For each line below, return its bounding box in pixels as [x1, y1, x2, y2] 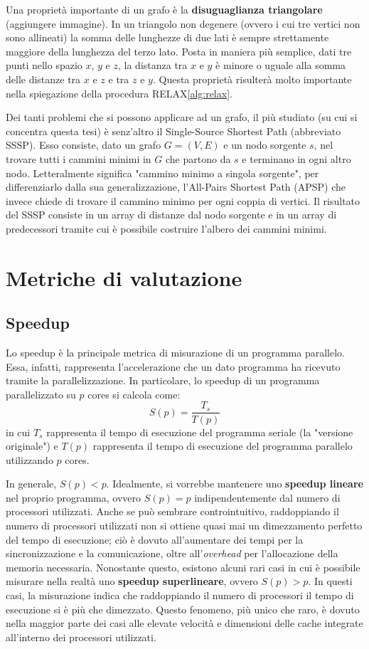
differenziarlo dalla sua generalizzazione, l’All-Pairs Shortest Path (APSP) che [6, 179, 346, 194]
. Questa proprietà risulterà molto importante [152, 71, 352, 86]
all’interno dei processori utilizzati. [6, 629, 156, 644]
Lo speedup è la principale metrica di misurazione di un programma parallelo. [6, 345, 345, 360]
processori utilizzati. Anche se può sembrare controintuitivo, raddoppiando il [6, 504, 339, 519]
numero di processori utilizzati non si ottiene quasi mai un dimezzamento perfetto [6, 518, 363, 533]
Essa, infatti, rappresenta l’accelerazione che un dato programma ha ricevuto [6, 359, 341, 374]
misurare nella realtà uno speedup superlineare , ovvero [6, 574, 258, 589]
